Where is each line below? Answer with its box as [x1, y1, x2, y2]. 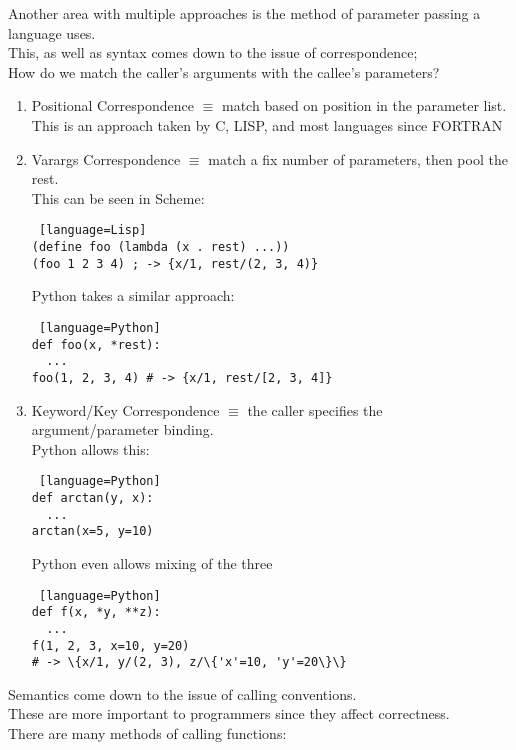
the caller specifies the [247, 399, 383, 420]
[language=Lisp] [38, 223, 147, 238]
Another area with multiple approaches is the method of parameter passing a [8, 3, 481, 23]
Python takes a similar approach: [31, 285, 235, 306]
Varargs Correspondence [31, 148, 181, 169]
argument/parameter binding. [31, 419, 214, 440]
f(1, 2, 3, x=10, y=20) [31, 638, 190, 653]
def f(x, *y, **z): [31, 605, 161, 620]
